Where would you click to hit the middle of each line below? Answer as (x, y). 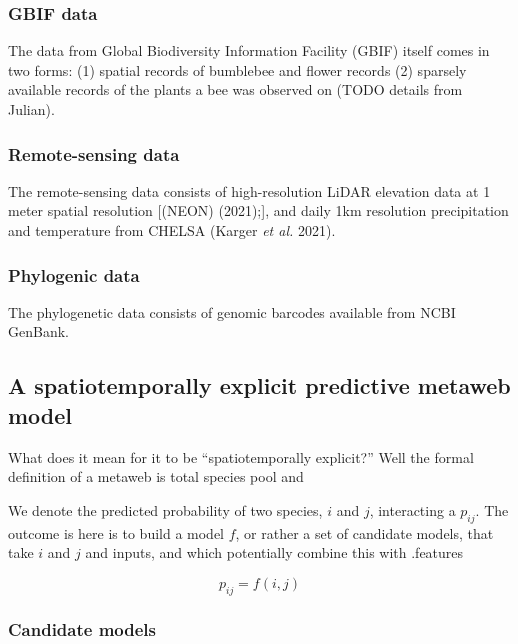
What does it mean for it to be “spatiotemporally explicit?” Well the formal (241, 456)
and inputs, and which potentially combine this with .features (274, 552)
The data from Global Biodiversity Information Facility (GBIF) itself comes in (249, 50)
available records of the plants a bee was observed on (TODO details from (235, 89)
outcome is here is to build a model (116, 532)
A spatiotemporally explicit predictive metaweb (259, 385)
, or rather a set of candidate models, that (364, 532)
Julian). (31, 109)
